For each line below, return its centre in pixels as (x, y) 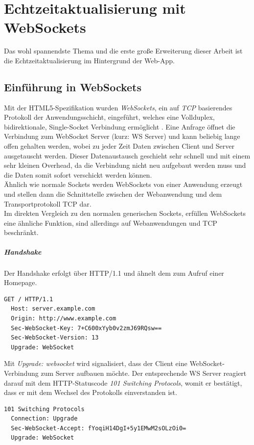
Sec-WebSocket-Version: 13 (55, 338)
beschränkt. (21, 232)
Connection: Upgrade (44, 419)
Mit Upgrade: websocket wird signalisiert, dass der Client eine (96, 363)
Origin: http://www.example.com (64, 318)
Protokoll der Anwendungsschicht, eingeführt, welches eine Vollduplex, (109, 117)
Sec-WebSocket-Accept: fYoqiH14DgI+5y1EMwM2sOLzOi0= (99, 428)
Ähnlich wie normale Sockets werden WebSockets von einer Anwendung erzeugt (123, 184)
